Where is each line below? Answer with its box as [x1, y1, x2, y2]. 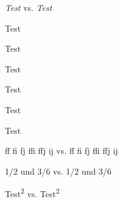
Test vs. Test [5, 1, 52, 13]
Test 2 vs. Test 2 [5, 186, 60, 200]
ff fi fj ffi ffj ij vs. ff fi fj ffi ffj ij [5, 144, 118, 157]
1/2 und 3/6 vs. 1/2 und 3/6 [5, 164, 112, 177]
